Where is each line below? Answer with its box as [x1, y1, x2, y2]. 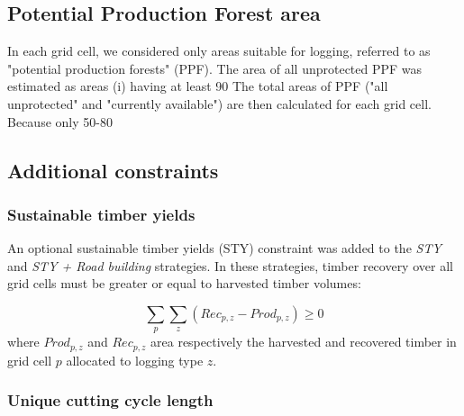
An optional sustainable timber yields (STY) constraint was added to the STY [7, 239, 441, 258]
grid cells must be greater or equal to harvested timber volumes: [7, 274, 361, 293]
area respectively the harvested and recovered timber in [150, 332, 457, 351]
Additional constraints [7, 156, 219, 184]
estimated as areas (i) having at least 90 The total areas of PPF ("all [7, 77, 388, 95]
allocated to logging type [66, 350, 204, 369]
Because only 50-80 [7, 112, 113, 131]
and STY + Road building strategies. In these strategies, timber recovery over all [7, 256, 453, 275]
